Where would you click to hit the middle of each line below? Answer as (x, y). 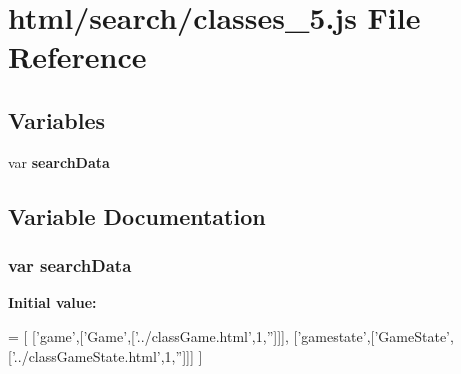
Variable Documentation (137, 215)
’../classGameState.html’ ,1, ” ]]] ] (107, 355)
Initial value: (52, 302)
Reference (77, 56)
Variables (57, 119)
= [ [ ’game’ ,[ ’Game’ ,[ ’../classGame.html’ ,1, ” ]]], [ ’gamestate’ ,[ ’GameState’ (229, 335)
